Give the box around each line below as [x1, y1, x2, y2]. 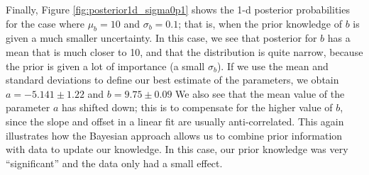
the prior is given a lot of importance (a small [6, 58, 205, 73]
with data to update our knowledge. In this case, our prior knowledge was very [6, 142, 348, 157]
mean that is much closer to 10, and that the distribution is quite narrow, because [6, 44, 363, 59]
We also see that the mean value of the [175, 86, 345, 101]
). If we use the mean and [216, 58, 329, 73]
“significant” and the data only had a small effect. [6, 155, 223, 170]
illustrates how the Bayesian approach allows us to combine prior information [6, 128, 343, 142]
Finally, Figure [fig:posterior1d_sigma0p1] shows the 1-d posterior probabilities [6, 2, 350, 16]
